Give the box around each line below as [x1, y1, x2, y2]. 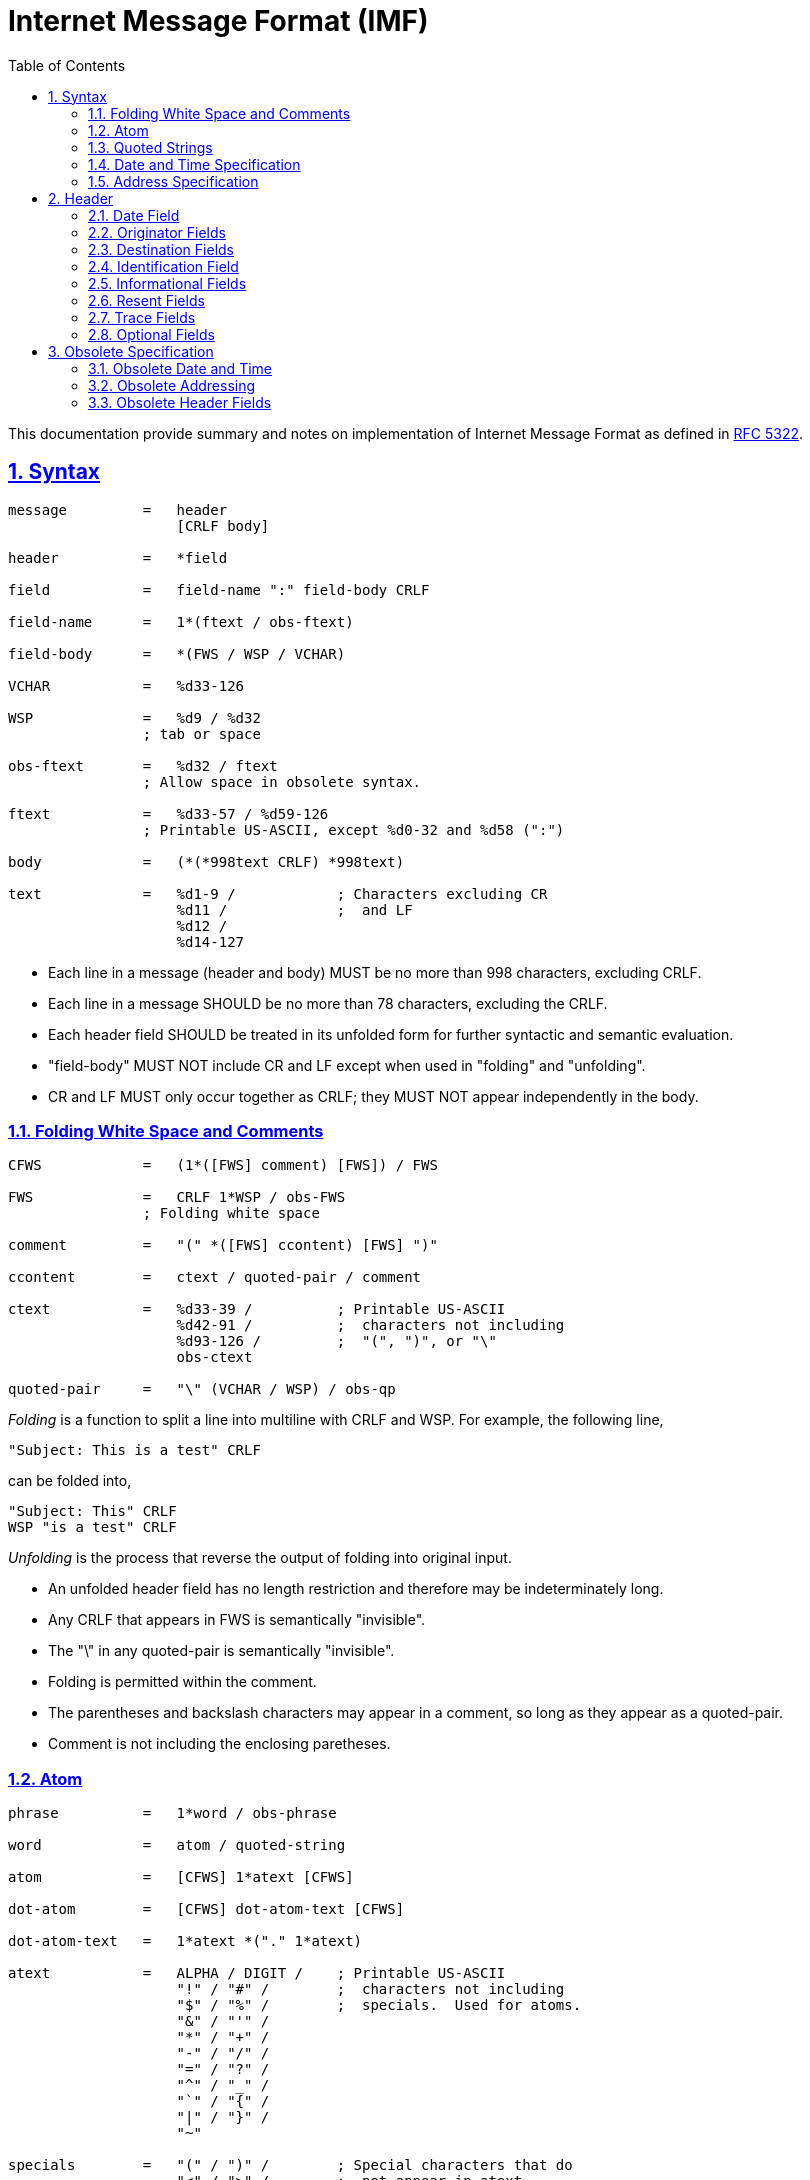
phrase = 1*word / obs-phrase [8, 1805, 337, 1822]
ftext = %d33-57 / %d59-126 [8, 805, 329, 822]
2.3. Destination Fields [88, 240, 235, 258]
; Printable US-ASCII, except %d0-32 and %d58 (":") [142, 821, 565, 838]
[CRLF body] [176, 517, 270, 534]
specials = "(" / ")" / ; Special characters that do [8, 2157, 573, 2174]
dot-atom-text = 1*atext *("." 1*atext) [8, 1933, 363, 1950]
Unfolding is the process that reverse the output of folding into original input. [8, 1549, 512, 1567]
